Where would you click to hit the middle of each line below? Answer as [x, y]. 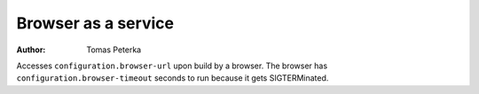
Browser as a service [95, 23]
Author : [31, 50]
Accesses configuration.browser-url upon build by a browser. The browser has [172, 66]
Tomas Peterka [114, 50]
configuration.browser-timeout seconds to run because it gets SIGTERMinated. [173, 78]
